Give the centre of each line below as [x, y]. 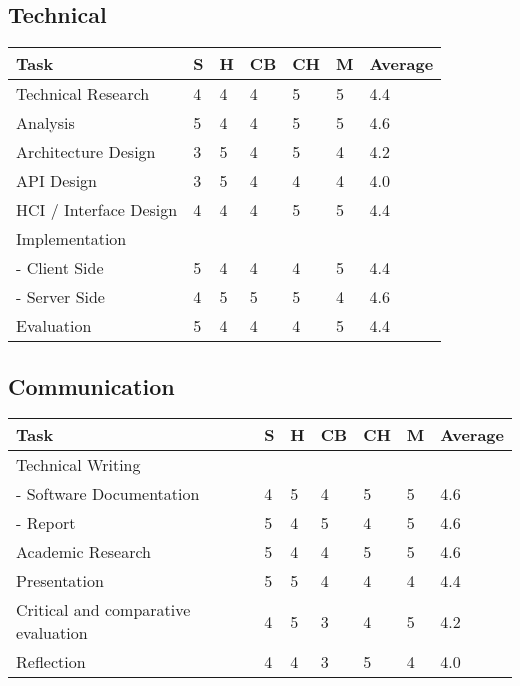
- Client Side [60, 268]
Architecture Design [86, 152]
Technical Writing [78, 465]
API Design [56, 181]
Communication [91, 385]
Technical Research [83, 94]
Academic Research [83, 552]
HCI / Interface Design [97, 210]
